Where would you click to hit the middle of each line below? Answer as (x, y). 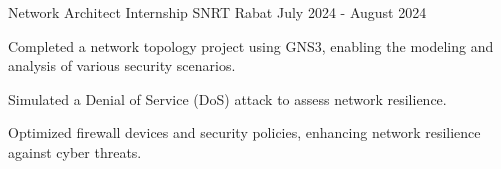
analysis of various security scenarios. (122, 65)
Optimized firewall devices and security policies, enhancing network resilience (244, 132)
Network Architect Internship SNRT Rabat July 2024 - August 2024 (217, 12)
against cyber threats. (75, 151)
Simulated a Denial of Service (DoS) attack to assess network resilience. (227, 98)
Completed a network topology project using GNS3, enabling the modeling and (251, 45)
